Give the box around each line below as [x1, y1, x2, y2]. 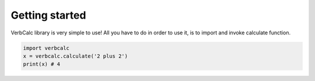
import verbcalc [23, 44, 70, 51]
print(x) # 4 [23, 61, 61, 68]
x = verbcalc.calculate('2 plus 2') [23, 52, 128, 59]
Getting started [10, 9, 86, 22]
